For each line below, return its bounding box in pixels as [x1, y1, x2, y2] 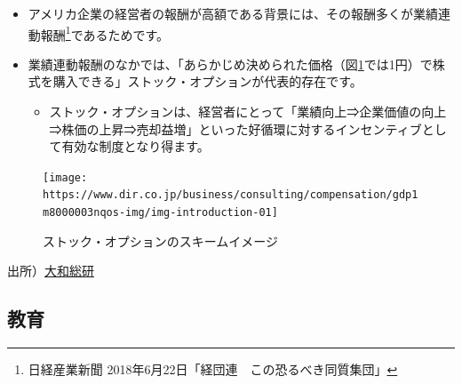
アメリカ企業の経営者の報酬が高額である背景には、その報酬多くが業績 [28, 4, 438, 22]
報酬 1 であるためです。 [40, 22, 170, 44]
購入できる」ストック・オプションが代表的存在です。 [52, 72, 362, 91]
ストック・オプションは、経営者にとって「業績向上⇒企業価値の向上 [49, 102, 447, 121]
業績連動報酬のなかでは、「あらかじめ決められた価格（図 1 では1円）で [28, 54, 433, 73]
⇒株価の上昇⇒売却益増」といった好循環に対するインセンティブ [49, 119, 422, 138]
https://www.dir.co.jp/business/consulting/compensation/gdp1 [43, 188, 418, 202]
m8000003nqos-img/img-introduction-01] [43, 206, 278, 220]
